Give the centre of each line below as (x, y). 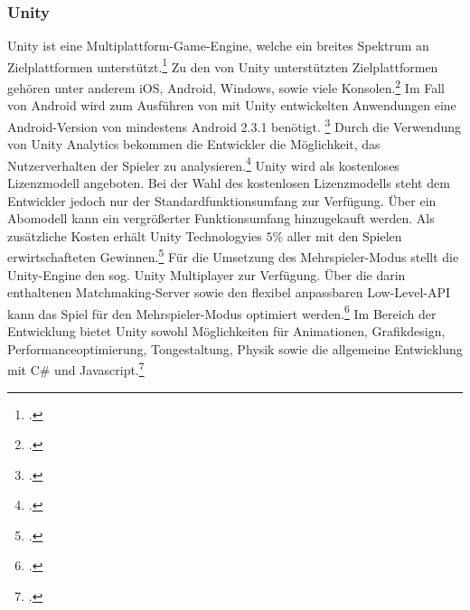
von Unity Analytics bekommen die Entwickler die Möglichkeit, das (194, 144)
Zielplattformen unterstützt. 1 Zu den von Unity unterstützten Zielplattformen (223, 65)
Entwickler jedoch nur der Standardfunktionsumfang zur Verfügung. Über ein (222, 200)
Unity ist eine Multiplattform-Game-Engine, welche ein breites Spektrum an (218, 46)
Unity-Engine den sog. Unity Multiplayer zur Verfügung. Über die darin (207, 274)
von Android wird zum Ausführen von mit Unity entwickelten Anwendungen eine (232, 105)
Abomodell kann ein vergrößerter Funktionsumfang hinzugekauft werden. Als (221, 218)
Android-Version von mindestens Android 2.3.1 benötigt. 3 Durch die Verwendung (234, 125)
